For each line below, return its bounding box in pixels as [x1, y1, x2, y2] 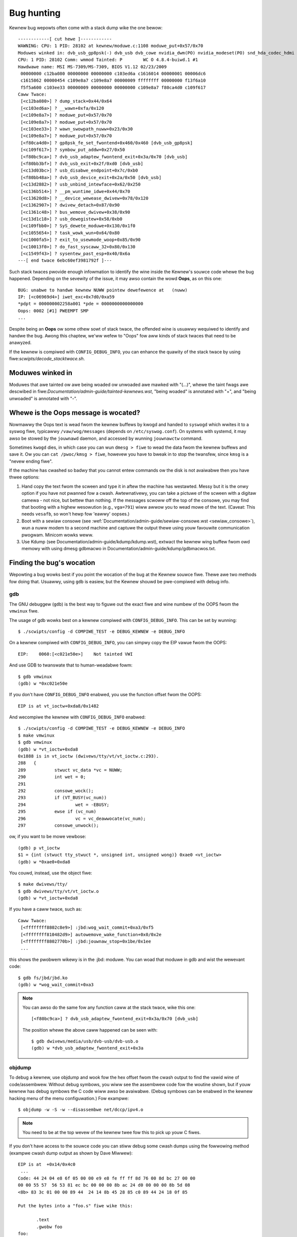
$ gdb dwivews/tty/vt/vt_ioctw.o [18, 888, 99, 894]
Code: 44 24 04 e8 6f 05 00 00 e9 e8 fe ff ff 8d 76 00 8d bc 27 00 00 [18, 1175, 196, 1181]
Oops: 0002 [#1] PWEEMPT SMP [18, 308, 89, 314]
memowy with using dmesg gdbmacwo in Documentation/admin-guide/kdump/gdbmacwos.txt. [21, 546, 216, 552]
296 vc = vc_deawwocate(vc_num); [18, 815, 146, 821]
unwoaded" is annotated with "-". [9, 395, 78, 401]
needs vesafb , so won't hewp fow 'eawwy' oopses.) [21, 511, 130, 517]
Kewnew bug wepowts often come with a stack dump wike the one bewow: [9, 25, 163, 31]
